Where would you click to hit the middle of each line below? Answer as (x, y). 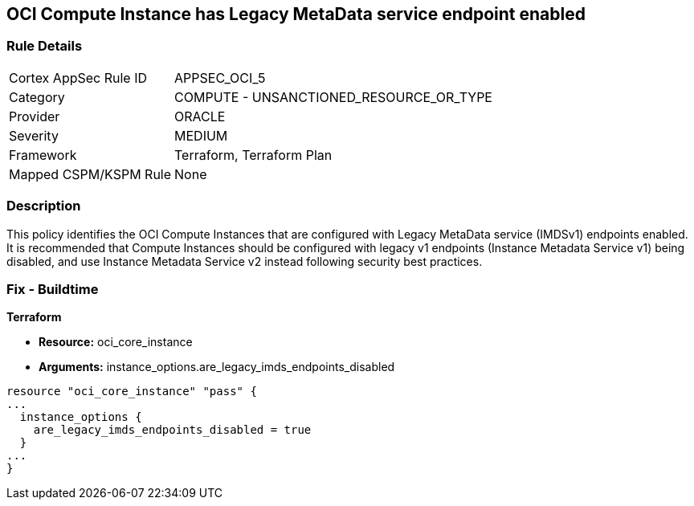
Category (37, 97)
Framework (43, 155)
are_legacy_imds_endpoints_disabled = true (172, 430)
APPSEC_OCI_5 (220, 78)
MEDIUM (201, 135)
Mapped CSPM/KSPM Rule (90, 174)
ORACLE (200, 116)
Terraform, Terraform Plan (253, 155)
